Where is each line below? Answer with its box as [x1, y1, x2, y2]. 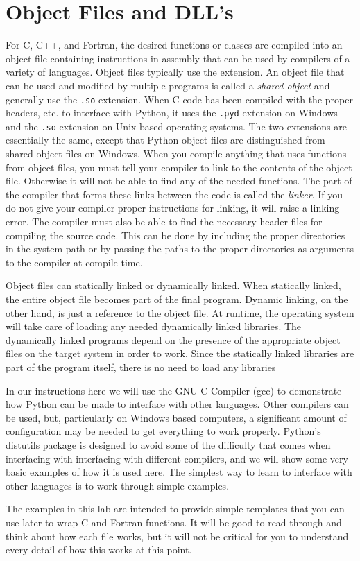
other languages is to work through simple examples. [6, 478, 230, 492]
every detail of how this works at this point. [6, 542, 192, 557]
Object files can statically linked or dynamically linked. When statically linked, [6, 278, 341, 293]
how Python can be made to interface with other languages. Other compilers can [6, 397, 349, 411]
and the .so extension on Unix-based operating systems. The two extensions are [6, 119, 347, 133]
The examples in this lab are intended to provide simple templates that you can [6, 501, 345, 516]
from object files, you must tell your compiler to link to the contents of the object [6, 159, 352, 174]
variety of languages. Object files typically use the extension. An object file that [6, 64, 345, 79]
